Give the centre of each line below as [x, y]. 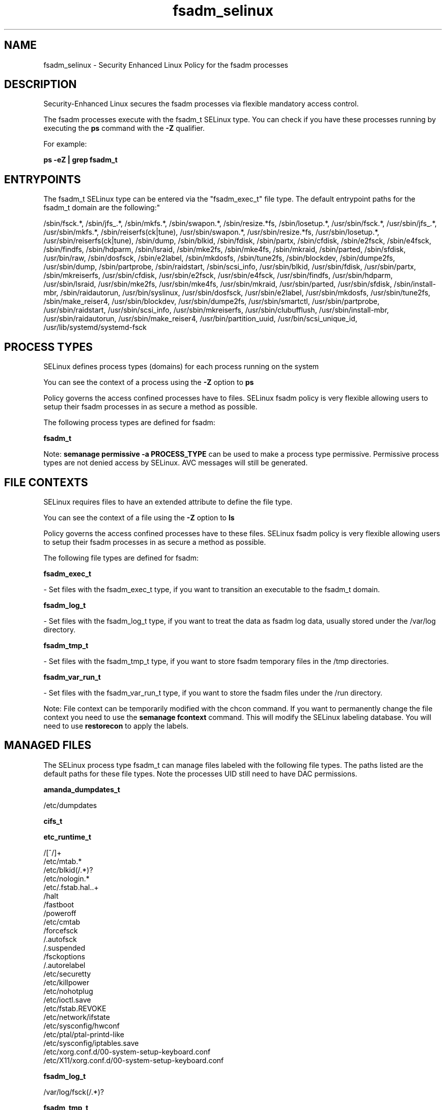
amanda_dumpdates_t [82, 789]
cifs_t [53, 821]
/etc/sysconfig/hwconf [81, 1025]
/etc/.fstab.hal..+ [71, 887]
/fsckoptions [64, 956]
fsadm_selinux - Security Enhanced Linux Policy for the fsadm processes [166, 65]
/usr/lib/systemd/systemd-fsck [95, 327]
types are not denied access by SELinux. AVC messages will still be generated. [176, 463]
